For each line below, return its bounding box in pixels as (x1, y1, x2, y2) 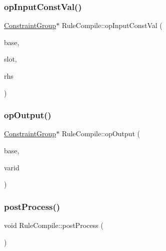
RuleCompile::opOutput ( (61, 128, 140, 139)
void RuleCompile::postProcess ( (4, 220, 103, 230)
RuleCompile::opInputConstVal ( (61, 20, 162, 31)
